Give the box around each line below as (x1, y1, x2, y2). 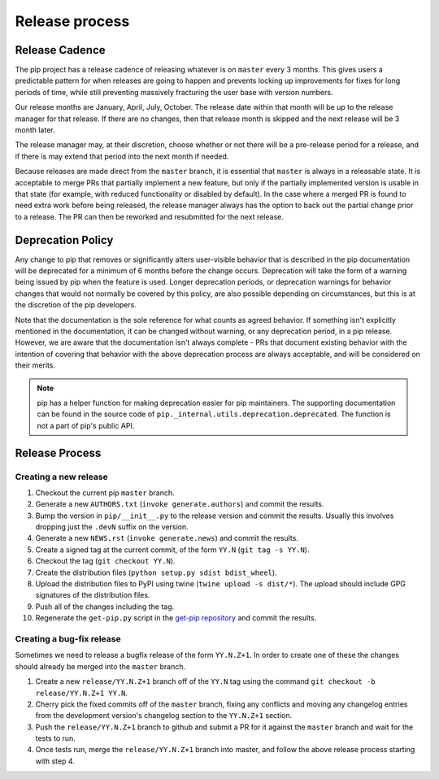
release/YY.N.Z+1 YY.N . (35, 688, 128, 698)
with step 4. (35, 756, 75, 766)
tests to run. (35, 733, 76, 743)
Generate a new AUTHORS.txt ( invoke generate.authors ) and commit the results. (35, 499, 324, 509)
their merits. (15, 360, 56, 370)
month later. (15, 125, 56, 135)
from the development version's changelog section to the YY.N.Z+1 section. (35, 711, 293, 720)
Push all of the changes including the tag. (35, 602, 175, 611)
